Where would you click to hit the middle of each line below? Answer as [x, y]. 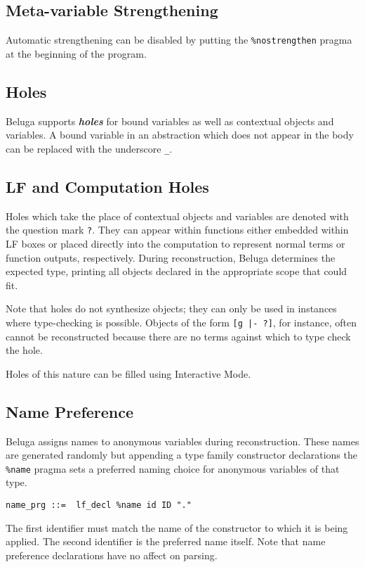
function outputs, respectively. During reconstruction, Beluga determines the [171, 257]
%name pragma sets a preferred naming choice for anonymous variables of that [173, 468]
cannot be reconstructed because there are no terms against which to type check [178, 336]
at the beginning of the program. [76, 53]
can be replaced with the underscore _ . [89, 148]
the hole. [24, 350]
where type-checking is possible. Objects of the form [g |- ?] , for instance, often [181, 322]
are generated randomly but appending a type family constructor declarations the [181, 455]
